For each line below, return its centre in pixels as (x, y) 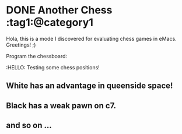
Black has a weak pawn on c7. (61, 105)
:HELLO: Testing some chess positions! (53, 67)
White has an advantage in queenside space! (90, 86)
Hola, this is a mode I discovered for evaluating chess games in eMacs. (91, 38)
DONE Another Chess (59, 10)
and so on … (29, 126)
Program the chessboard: (37, 56)
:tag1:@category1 (50, 22)
